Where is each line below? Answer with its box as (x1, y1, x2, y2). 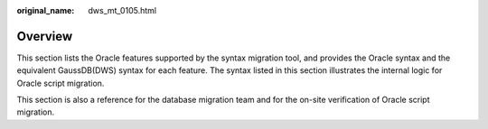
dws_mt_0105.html (88, 5, 157, 15)
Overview (16, 28, 73, 44)
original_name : (16, 5, 75, 15)
